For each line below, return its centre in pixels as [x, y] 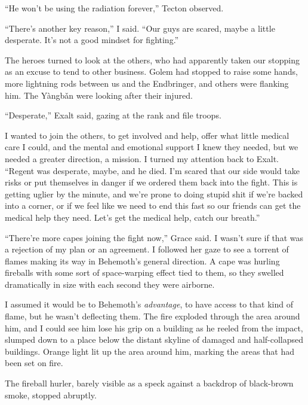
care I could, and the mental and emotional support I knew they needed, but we [152, 147]
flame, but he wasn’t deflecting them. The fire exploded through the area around [153, 316]
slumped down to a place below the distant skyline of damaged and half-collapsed [154, 339]
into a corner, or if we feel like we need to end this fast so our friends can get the [153, 205]
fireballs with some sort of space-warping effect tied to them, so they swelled [144, 272]
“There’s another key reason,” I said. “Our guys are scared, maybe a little [140, 28]
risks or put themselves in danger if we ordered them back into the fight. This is [151, 182]
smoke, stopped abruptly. [51, 395]
